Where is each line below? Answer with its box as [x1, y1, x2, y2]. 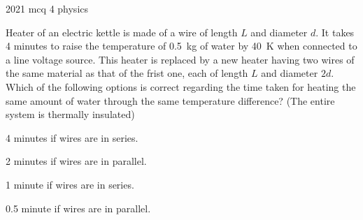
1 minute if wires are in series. [6, 177, 134, 191]
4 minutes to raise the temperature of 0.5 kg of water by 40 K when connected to [6, 38, 357, 53]
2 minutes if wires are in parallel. [6, 154, 147, 168]
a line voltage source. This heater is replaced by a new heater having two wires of [6, 52, 355, 66]
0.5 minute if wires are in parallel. [6, 200, 151, 215]
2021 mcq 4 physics [6, 1, 89, 15]
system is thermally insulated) [6, 107, 135, 122]
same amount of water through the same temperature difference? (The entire [6, 93, 335, 108]
